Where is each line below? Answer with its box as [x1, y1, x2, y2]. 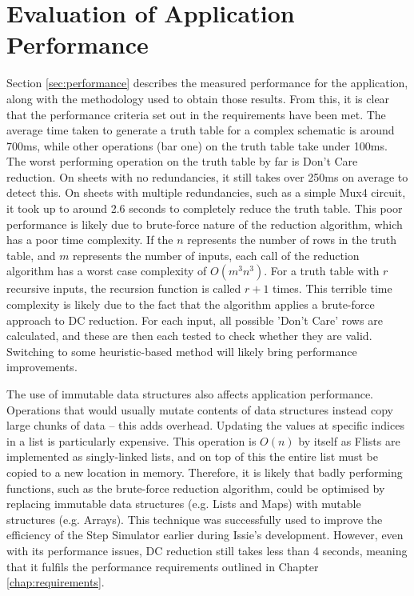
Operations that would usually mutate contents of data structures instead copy [6, 401, 393, 418]
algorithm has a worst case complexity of [6, 262, 207, 279]
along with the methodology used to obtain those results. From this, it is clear [6, 90, 390, 106]
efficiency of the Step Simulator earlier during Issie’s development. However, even [6, 526, 404, 543]
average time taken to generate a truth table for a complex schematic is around [6, 122, 395, 138]
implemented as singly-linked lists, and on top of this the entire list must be [6, 448, 378, 465]
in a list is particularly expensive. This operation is [6, 432, 257, 449]
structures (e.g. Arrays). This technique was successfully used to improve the [6, 510, 383, 527]
